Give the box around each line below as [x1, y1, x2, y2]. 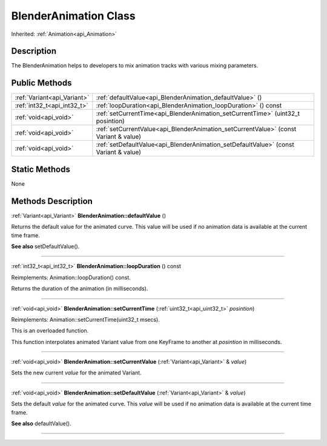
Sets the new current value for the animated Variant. [11, 369, 142, 376]
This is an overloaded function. [11, 327, 89, 334]
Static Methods [11, 164, 71, 174]
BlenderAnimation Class [11, 9, 136, 22]
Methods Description [11, 196, 93, 206]
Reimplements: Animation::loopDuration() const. [11, 274, 131, 281]
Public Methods [11, 78, 72, 88]
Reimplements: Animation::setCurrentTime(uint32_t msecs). [11, 316, 160, 323]
